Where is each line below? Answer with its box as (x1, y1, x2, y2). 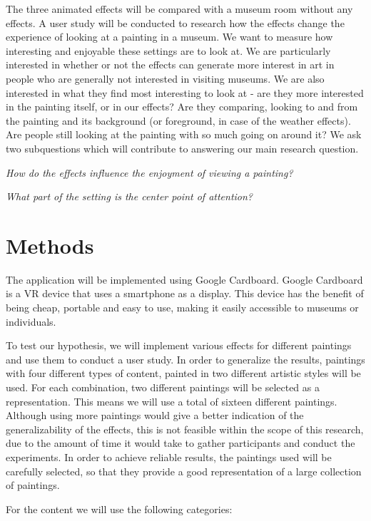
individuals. (6, 314, 56, 329)
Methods (6, 230, 94, 259)
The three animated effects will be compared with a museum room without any (6, 1, 353, 16)
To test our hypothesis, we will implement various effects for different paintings (6, 338, 352, 353)
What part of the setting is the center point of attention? (6, 189, 253, 204)
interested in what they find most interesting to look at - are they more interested (6, 85, 364, 100)
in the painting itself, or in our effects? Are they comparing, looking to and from (6, 99, 358, 114)
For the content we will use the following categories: (6, 501, 233, 516)
